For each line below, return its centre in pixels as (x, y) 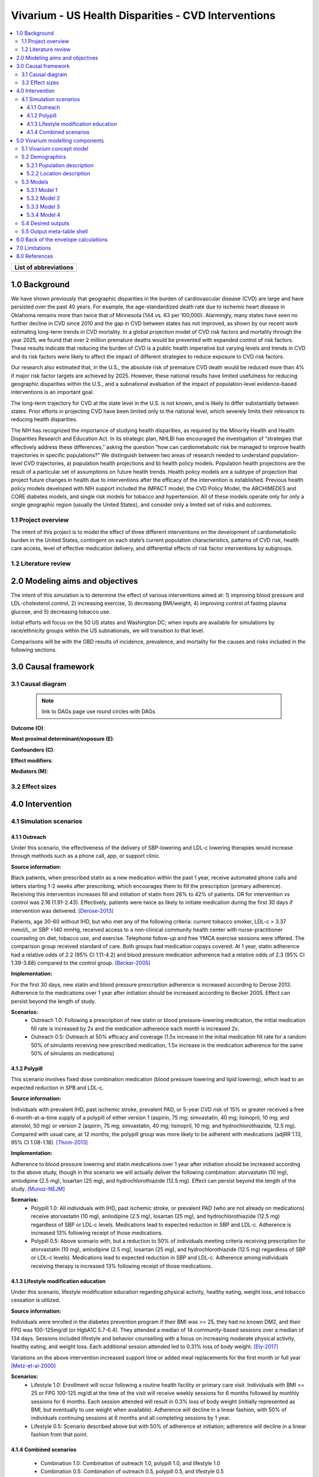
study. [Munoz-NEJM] (38, 1189)
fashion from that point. (59, 1434)
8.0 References (35, 256)
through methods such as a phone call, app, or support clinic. (86, 856)
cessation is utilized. (36, 1300)
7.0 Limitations (34, 248)
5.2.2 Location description (59, 174)
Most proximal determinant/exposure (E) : (63, 739)
